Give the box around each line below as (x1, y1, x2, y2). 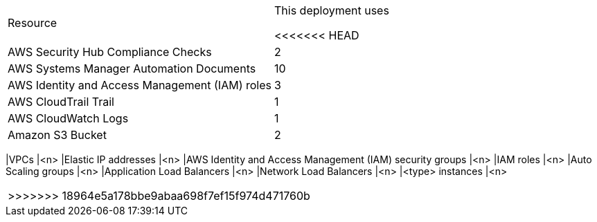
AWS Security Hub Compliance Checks (8, 45, 212, 59)
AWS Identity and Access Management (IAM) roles (8, 78, 271, 92)
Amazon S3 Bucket (8, 128, 107, 142)
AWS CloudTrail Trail (8, 95, 114, 109)
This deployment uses (274, 3, 389, 17)
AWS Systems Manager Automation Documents (8, 62, 256, 75)
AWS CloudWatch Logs (8, 111, 129, 125)
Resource (8, 16, 57, 30)
